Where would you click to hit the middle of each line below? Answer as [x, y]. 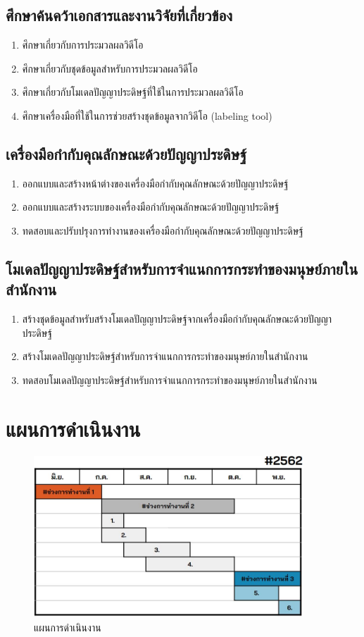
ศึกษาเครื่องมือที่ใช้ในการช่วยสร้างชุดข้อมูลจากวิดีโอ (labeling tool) [147, 115]
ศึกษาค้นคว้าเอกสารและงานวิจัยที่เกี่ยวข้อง [119, 15]
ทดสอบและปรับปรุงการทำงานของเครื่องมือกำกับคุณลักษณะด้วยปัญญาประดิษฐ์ [163, 230]
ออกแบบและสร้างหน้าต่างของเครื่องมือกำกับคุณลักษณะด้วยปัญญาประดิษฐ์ [155, 183]
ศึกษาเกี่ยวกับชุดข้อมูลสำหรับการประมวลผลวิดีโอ [110, 68]
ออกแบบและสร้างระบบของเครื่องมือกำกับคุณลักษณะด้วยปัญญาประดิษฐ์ [151, 207]
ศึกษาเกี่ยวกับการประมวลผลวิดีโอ [83, 45]
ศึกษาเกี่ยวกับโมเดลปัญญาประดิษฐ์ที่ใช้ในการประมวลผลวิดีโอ [133, 92]
